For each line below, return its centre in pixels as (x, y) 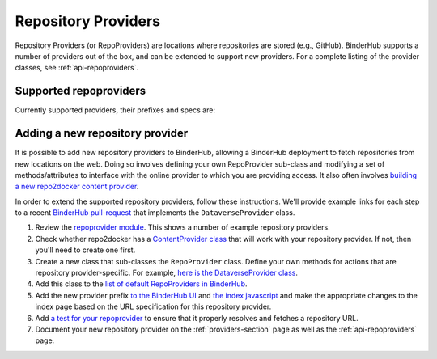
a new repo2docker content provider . (77, 187)
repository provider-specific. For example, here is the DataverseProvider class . (167, 273)
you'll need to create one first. (85, 250)
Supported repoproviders (81, 91)
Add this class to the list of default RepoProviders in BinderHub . (141, 284)
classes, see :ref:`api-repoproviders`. (77, 68)
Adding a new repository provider (102, 133)
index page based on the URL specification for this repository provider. (153, 306)
